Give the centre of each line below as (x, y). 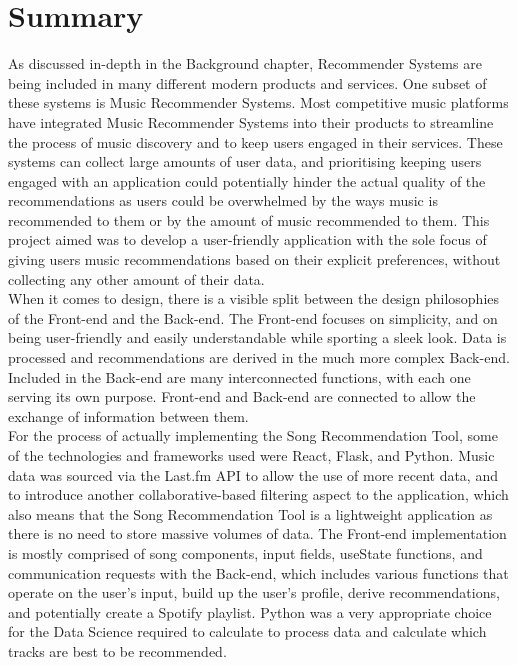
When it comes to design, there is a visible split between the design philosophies (254, 298)
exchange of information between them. (128, 415)
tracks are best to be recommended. (117, 650)
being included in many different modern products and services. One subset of (247, 82)
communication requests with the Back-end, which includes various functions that (258, 572)
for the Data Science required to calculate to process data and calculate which (247, 631)
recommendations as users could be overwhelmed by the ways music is (223, 200)
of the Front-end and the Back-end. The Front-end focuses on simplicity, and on (253, 317)
